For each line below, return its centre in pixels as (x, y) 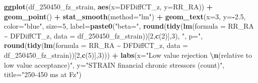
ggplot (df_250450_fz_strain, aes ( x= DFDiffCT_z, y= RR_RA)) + (108, 6)
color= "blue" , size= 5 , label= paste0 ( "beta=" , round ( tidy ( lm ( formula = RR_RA (129, 26)
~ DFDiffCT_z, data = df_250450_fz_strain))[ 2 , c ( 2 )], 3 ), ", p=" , (103, 35)
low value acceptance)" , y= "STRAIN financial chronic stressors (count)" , (114, 64)
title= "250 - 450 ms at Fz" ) (43, 74)
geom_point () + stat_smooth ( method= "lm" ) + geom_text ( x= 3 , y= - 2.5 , (125, 16)
